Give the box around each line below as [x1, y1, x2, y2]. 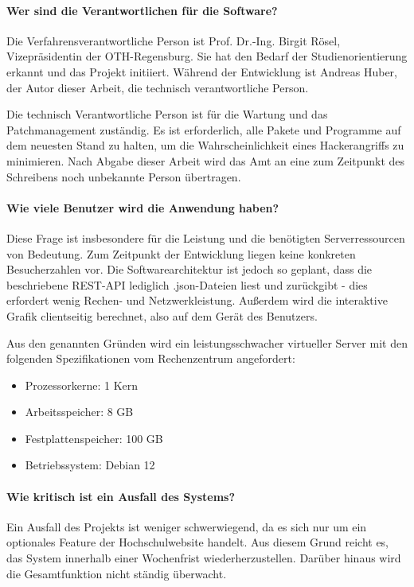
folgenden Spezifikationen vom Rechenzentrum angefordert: [6, 350, 295, 367]
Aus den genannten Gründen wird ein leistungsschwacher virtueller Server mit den [6, 334, 408, 351]
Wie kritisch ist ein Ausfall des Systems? [6, 488, 236, 504]
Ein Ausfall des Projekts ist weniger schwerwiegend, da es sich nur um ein [6, 518, 367, 535]
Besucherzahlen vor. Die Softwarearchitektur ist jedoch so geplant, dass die [6, 261, 373, 278]
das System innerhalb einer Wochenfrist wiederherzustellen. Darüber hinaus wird [6, 550, 401, 566]
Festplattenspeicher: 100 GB [25, 430, 163, 446]
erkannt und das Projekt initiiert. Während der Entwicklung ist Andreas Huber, [6, 63, 397, 80]
